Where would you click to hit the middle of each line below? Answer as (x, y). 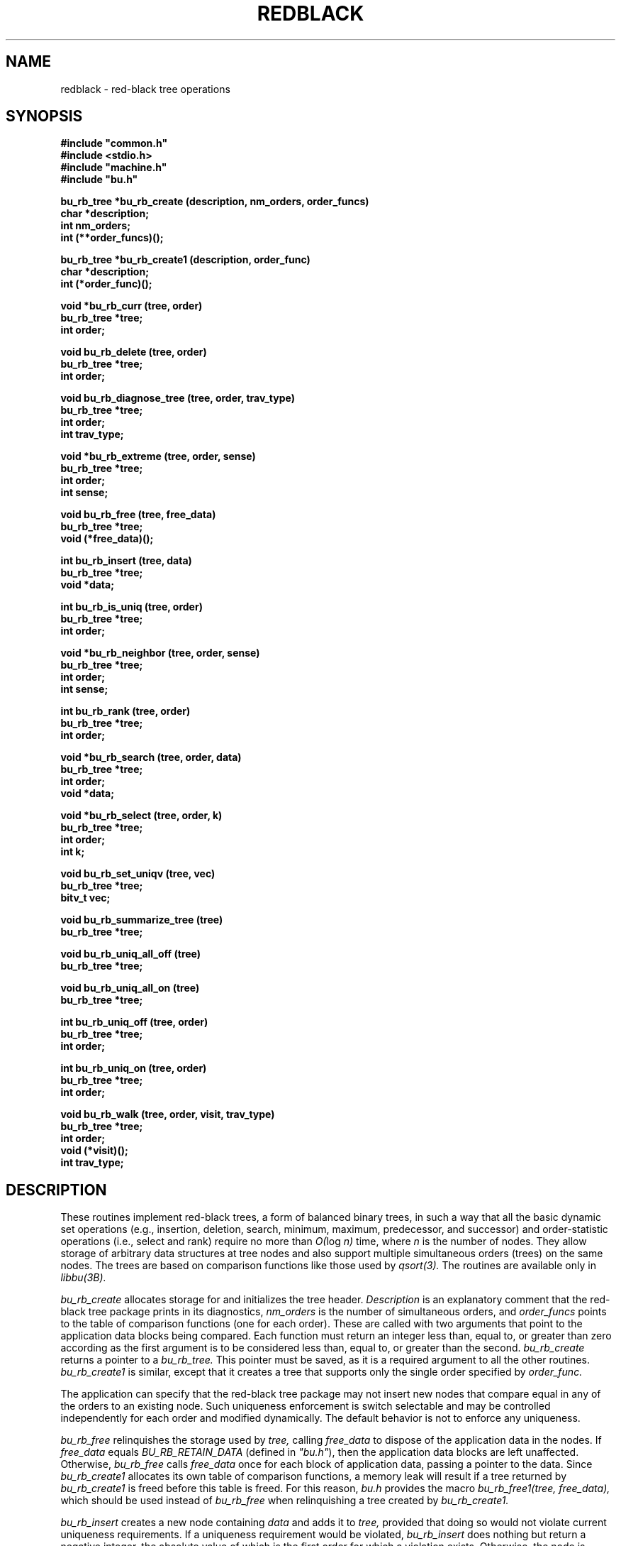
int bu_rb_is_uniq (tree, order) (132, 607)
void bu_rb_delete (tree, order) (134, 352)
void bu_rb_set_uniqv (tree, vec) (138, 874)
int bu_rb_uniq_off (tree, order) (134, 1022)
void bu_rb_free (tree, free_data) (138, 515)
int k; (73, 852)
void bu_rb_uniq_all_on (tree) (130, 988)
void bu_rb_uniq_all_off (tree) (131, 954)
